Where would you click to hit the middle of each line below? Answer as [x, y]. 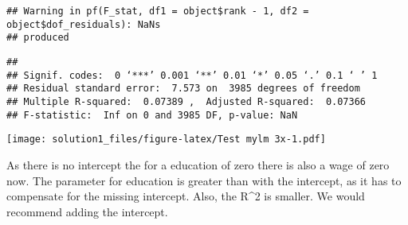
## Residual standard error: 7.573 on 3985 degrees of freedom [183, 89]
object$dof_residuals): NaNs [84, 24]
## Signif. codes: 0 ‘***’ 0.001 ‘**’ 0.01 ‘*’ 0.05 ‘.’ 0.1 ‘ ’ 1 [192, 75]
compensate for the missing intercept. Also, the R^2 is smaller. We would [186, 196]
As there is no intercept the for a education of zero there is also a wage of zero [198, 164]
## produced [38, 38]
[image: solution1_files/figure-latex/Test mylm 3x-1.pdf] [166, 140]
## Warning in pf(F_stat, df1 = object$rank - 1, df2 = [158, 11]
